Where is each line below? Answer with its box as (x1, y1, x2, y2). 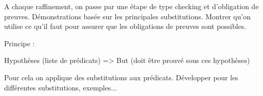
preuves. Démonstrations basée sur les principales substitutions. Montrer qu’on (4, 11, 251, 21)
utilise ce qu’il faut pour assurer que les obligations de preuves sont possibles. (4, 21, 246, 31)
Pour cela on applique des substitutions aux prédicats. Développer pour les (4, 72, 238, 82)
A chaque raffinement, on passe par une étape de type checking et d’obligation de (4, 1, 259, 11)
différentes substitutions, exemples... (4, 82, 117, 92)
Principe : (4, 38, 35, 48)
